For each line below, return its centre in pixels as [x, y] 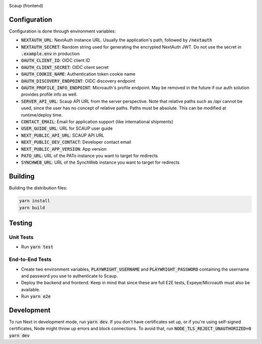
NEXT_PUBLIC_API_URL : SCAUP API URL [63, 135]
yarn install [35, 201]
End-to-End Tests [30, 259]
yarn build [32, 207]
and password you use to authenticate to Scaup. [70, 276]
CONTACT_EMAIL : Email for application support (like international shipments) [97, 121]
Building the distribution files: [38, 188]
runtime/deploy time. [42, 115]
